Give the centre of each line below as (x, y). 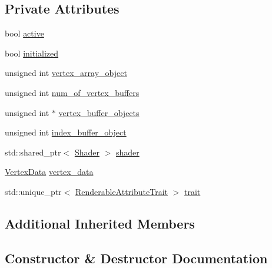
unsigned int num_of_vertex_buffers (72, 92)
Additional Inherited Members (100, 223)
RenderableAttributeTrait (122, 191)
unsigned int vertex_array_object (66, 73)
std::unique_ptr (33, 191)
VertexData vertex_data (49, 172)
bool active (24, 33)
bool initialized (32, 53)
